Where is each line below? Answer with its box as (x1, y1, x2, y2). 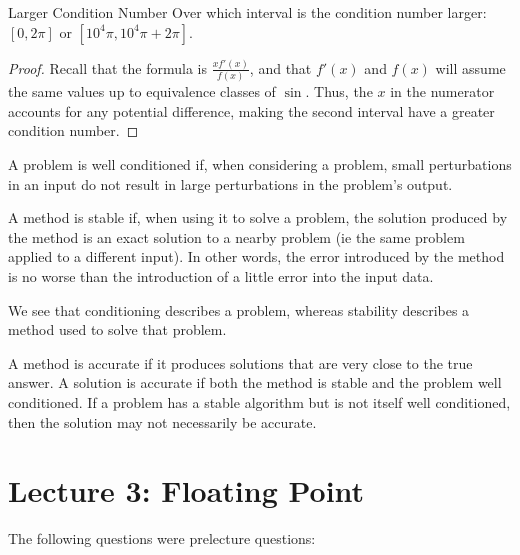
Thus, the (314, 81, 373, 102)
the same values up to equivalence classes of (8, 81, 276, 102)
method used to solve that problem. (8, 319, 227, 340)
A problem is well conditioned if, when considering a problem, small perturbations (8, 154, 512, 175)
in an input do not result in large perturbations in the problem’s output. (8, 173, 453, 194)
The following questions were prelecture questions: (8, 528, 316, 549)
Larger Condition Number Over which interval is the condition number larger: (8, 2, 487, 22)
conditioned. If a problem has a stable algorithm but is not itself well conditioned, (8, 392, 511, 412)
